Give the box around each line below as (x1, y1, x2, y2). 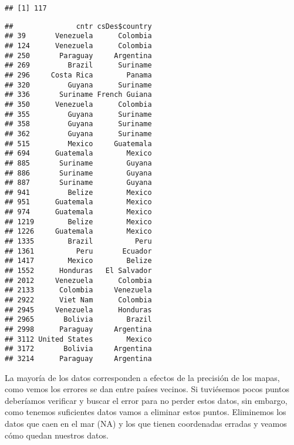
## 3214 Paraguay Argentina (5, 354, 152, 363)
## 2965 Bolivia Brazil (5, 315, 152, 324)
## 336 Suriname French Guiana (5, 90, 152, 99)
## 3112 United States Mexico (5, 335, 152, 343)
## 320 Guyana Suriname (5, 80, 152, 89)
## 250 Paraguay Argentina (5, 51, 152, 60)
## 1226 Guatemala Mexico (5, 227, 152, 236)
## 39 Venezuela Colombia (5, 32, 152, 41)
